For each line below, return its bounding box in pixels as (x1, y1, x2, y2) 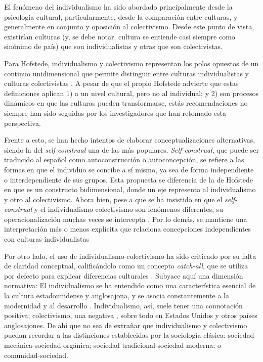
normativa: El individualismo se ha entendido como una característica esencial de (4, 280, 256, 291)
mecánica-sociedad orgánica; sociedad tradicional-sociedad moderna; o (4, 340, 221, 350)
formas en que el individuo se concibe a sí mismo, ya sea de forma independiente (4, 164, 254, 174)
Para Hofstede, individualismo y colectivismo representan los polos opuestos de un (4, 58, 259, 68)
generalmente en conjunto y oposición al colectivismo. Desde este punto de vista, (4, 21, 254, 32)
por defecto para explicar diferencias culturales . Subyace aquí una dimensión (4, 270, 243, 281)
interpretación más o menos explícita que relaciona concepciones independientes (4, 223, 251, 234)
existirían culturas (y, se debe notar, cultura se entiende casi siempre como (4, 31, 235, 41)
